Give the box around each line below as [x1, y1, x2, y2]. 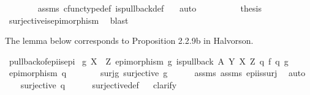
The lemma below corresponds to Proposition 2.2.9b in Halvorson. [5, 34, 254, 47]
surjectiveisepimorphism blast [9, 13, 129, 26]
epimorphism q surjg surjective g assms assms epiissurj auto [9, 66, 306, 79]
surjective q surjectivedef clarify [20, 78, 177, 91]
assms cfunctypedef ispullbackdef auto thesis [37, 2, 262, 14]
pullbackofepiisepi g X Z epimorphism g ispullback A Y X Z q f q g [9, 54, 289, 67]
